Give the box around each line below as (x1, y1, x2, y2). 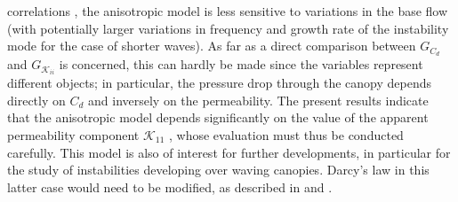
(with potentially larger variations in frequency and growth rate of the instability (7, 19, 449, 37)
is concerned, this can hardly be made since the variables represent (59, 55, 423, 74)
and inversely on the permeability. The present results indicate (88, 90, 429, 109)
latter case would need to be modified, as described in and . (7, 177, 333, 196)
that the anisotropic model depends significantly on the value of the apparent (7, 108, 429, 127)
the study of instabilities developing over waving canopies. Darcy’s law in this (7, 160, 430, 179)
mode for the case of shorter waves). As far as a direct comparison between (7, 36, 416, 55)
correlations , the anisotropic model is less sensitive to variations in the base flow (7, 2, 448, 19)
